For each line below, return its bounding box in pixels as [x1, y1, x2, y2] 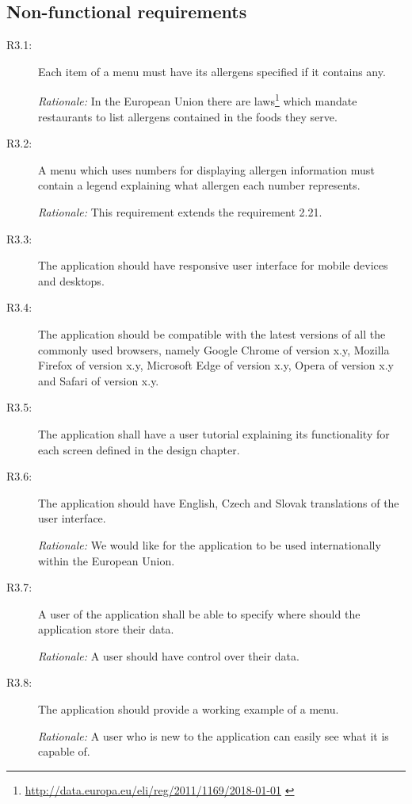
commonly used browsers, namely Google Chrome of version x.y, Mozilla [38, 341, 390, 358]
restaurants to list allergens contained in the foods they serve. [38, 108, 338, 124]
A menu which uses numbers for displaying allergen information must [38, 161, 375, 178]
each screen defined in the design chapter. [38, 441, 240, 458]
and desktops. [38, 272, 105, 289]
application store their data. [38, 621, 174, 637]
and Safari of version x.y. [38, 372, 159, 389]
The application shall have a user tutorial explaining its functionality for [38, 425, 390, 442]
